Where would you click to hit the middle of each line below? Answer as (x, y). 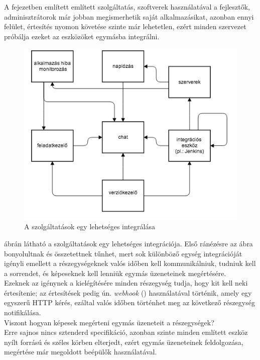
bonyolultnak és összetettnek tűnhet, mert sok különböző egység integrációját (123, 253)
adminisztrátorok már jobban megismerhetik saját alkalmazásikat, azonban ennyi (129, 16)
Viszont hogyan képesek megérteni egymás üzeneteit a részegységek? (109, 322)
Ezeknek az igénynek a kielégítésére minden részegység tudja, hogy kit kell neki (126, 283)
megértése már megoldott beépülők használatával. (81, 352)
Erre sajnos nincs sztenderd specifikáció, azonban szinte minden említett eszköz (126, 332)
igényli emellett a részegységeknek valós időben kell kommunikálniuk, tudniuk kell (130, 263)
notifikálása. (23, 312)
